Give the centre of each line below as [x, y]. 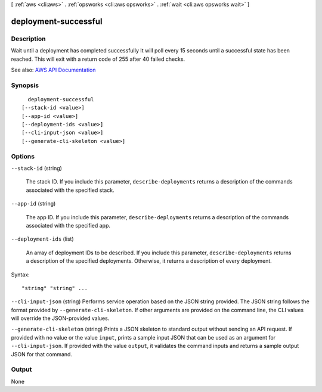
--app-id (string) [33, 204]
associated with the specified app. [68, 225]
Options [23, 156]
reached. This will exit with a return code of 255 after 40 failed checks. [98, 59]
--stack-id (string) [37, 168]
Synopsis [25, 85]
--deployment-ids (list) [42, 239]
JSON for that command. [42, 354]
